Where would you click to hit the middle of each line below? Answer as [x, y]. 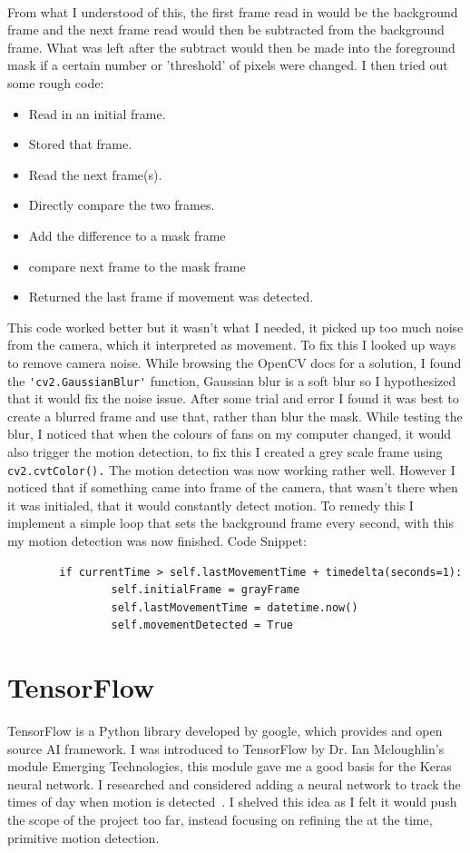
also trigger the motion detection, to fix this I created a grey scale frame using [225, 451]
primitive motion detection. [83, 837]
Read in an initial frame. [97, 113]
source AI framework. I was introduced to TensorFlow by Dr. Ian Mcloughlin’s [226, 748]
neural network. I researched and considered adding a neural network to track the [234, 784]
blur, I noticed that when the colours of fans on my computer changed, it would [230, 434]
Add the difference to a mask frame [127, 235]
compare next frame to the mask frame [137, 266]
